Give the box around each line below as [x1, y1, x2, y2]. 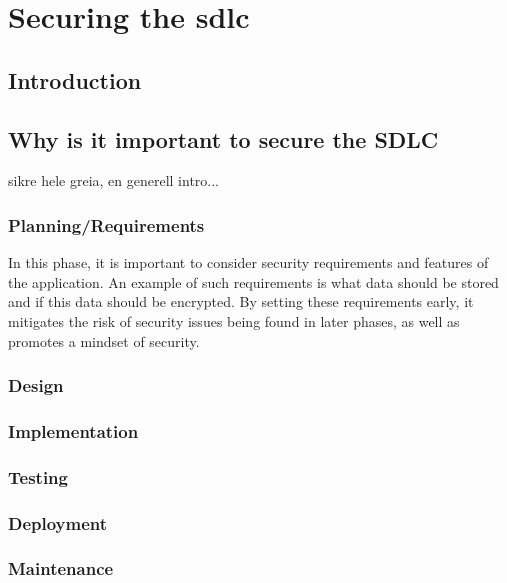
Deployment [8, 510, 108, 535]
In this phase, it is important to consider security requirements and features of [8, 252, 489, 273]
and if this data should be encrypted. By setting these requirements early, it [8, 291, 474, 312]
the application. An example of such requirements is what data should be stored [8, 271, 499, 292]
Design [8, 373, 64, 398]
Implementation [8, 418, 139, 443]
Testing [8, 464, 68, 489]
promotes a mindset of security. [8, 330, 200, 351]
